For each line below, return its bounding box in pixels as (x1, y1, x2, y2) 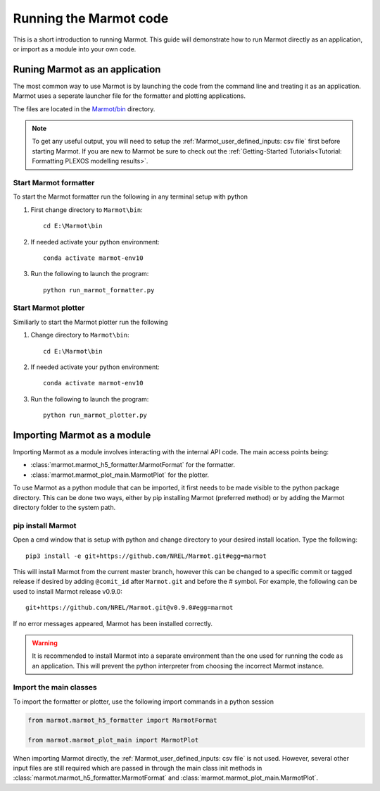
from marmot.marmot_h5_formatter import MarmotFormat (27, 716, 217, 724)
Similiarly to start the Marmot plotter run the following (13, 318, 168, 326)
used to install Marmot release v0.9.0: (13, 587, 122, 595)
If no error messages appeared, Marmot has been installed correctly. (13, 619, 213, 628)
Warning (32, 638, 58, 647)
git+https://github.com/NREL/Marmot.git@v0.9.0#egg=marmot (25, 604, 234, 612)
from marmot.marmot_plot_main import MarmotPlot (27, 736, 199, 744)
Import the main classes (13, 683, 98, 692)
